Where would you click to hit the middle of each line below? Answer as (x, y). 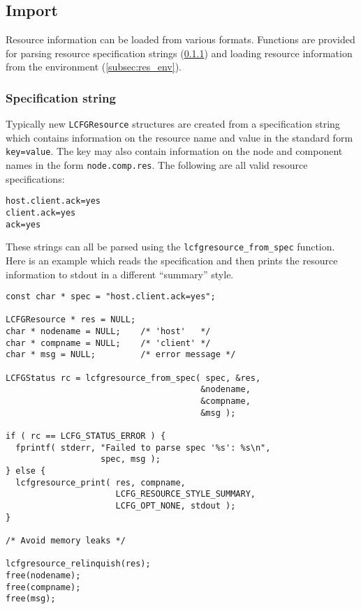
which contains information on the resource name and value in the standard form (179, 137)
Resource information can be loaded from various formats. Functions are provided (180, 39)
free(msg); (31, 599)
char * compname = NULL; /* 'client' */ (108, 343)
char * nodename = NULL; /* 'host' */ (108, 332)
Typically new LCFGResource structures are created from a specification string (173, 124)
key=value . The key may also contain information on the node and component (174, 151)
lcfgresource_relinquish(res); (78, 564)
